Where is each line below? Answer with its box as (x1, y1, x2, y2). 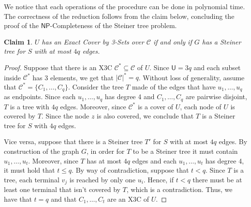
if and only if (153, 36, 192, 46)
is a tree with (10, 101, 49, 111)
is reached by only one (69, 174, 135, 184)
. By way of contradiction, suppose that (72, 165, 189, 175)
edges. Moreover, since (60, 101, 126, 111)
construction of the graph (4, 146, 79, 156)
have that (4, 193, 32, 204)
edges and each (132, 155, 177, 165)
